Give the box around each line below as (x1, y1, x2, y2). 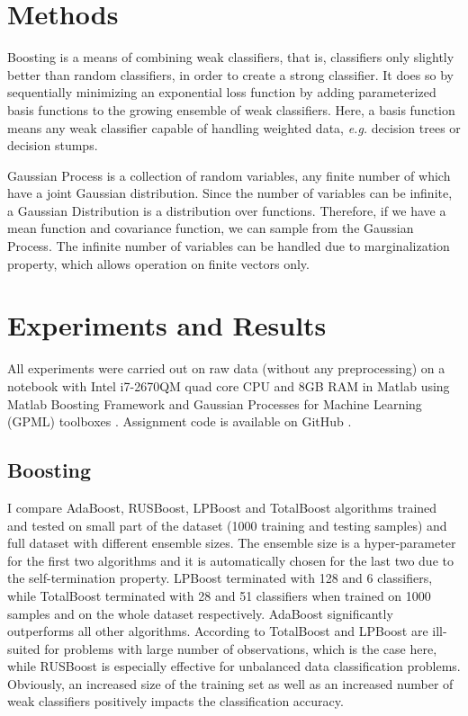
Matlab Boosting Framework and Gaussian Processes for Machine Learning (7, 394, 422, 413)
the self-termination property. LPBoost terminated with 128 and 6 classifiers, (7, 568, 433, 587)
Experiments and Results (7, 307, 327, 344)
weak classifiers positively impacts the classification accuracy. (7, 692, 344, 711)
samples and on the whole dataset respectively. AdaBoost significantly (7, 604, 393, 622)
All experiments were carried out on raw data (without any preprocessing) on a (7, 359, 445, 378)
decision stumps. (7, 136, 98, 155)
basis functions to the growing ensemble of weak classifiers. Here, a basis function (7, 100, 455, 119)
